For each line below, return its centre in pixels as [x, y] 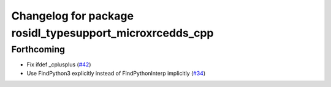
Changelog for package [73, 16]
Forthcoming [38, 49]
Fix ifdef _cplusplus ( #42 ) [59, 64]
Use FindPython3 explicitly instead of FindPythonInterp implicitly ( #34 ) [116, 73]
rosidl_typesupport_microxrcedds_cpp [112, 33]
